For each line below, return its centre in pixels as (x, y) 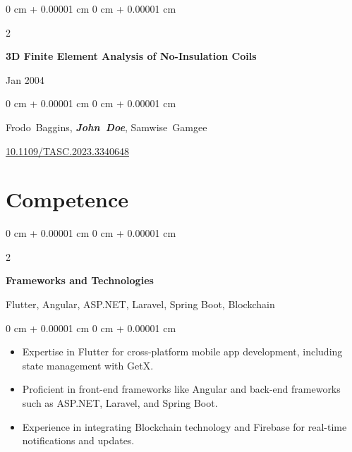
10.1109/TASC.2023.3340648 (68, 151)
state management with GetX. (88, 365)
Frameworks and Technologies (80, 280)
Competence (67, 199)
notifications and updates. (78, 440)
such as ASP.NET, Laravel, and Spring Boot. (120, 403)
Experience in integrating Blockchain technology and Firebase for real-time (184, 426)
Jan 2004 (25, 79)
